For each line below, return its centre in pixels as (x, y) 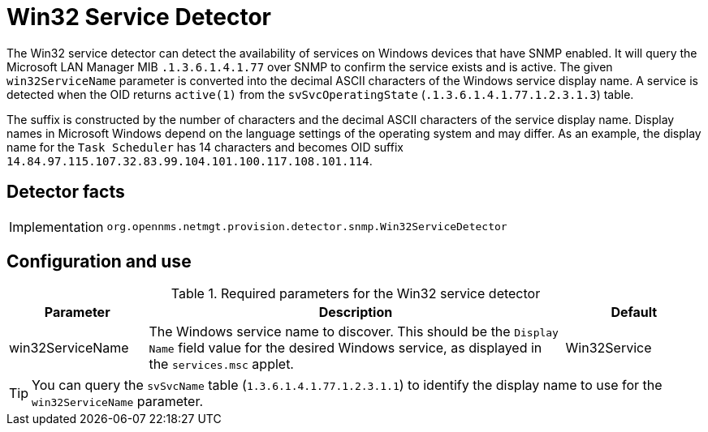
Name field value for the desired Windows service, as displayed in (345, 348)
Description (356, 312)
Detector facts (66, 192)
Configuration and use (99, 262)
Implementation (56, 227)
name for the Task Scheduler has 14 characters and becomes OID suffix (205, 147)
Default (634, 312)
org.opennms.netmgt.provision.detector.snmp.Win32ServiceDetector (307, 227)
